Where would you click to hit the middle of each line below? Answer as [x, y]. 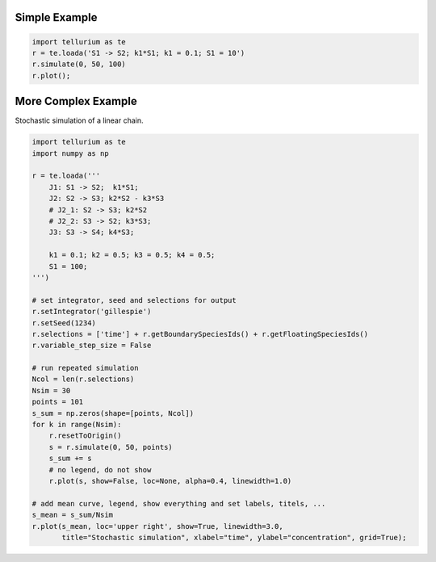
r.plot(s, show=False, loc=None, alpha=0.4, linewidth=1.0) [170, 481]
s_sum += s [70, 459]
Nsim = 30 [51, 390]
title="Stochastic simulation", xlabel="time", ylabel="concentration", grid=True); [234, 537]
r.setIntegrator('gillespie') [92, 312]
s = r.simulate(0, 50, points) [111, 447]
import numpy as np [70, 153]
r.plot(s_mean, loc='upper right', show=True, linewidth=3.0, [157, 526]
